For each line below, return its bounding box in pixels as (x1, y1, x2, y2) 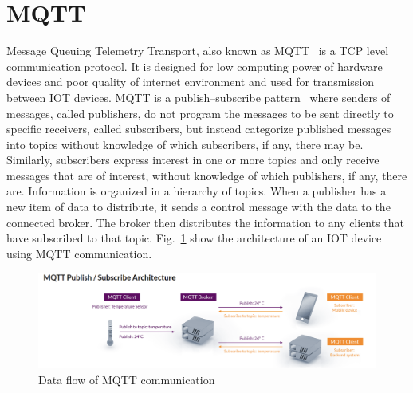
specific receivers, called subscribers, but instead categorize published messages (6, 120, 391, 137)
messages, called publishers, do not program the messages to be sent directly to (6, 104, 394, 121)
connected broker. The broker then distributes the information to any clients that (6, 214, 405, 230)
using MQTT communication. (6, 245, 152, 261)
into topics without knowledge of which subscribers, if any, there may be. (6, 136, 364, 152)
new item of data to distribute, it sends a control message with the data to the (6, 198, 391, 215)
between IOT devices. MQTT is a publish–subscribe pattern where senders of (6, 88, 391, 105)
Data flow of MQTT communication (38, 371, 215, 387)
